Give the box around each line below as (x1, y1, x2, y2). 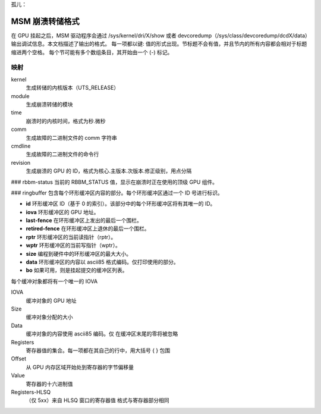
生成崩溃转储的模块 (26, 101, 73, 108)
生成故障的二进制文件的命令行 (26, 150, 99, 158)
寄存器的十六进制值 (26, 380, 73, 387)
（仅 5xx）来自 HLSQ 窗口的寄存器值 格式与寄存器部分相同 (26, 397, 169, 404)
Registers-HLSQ (11, 388, 51, 396)
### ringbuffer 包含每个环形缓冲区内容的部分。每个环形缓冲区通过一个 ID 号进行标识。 (11, 189, 223, 196)
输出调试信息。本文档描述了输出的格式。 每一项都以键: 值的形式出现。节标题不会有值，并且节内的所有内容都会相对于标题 (11, 40, 307, 48)
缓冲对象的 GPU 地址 (26, 297, 77, 304)
